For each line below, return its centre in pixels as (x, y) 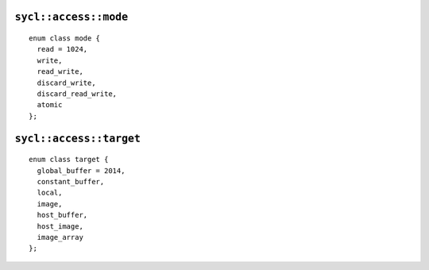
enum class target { (69, 160)
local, (50, 193)
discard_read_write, (77, 94)
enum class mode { (65, 39)
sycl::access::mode (71, 17)
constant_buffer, (71, 181)
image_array (60, 237)
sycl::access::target (77, 138)
